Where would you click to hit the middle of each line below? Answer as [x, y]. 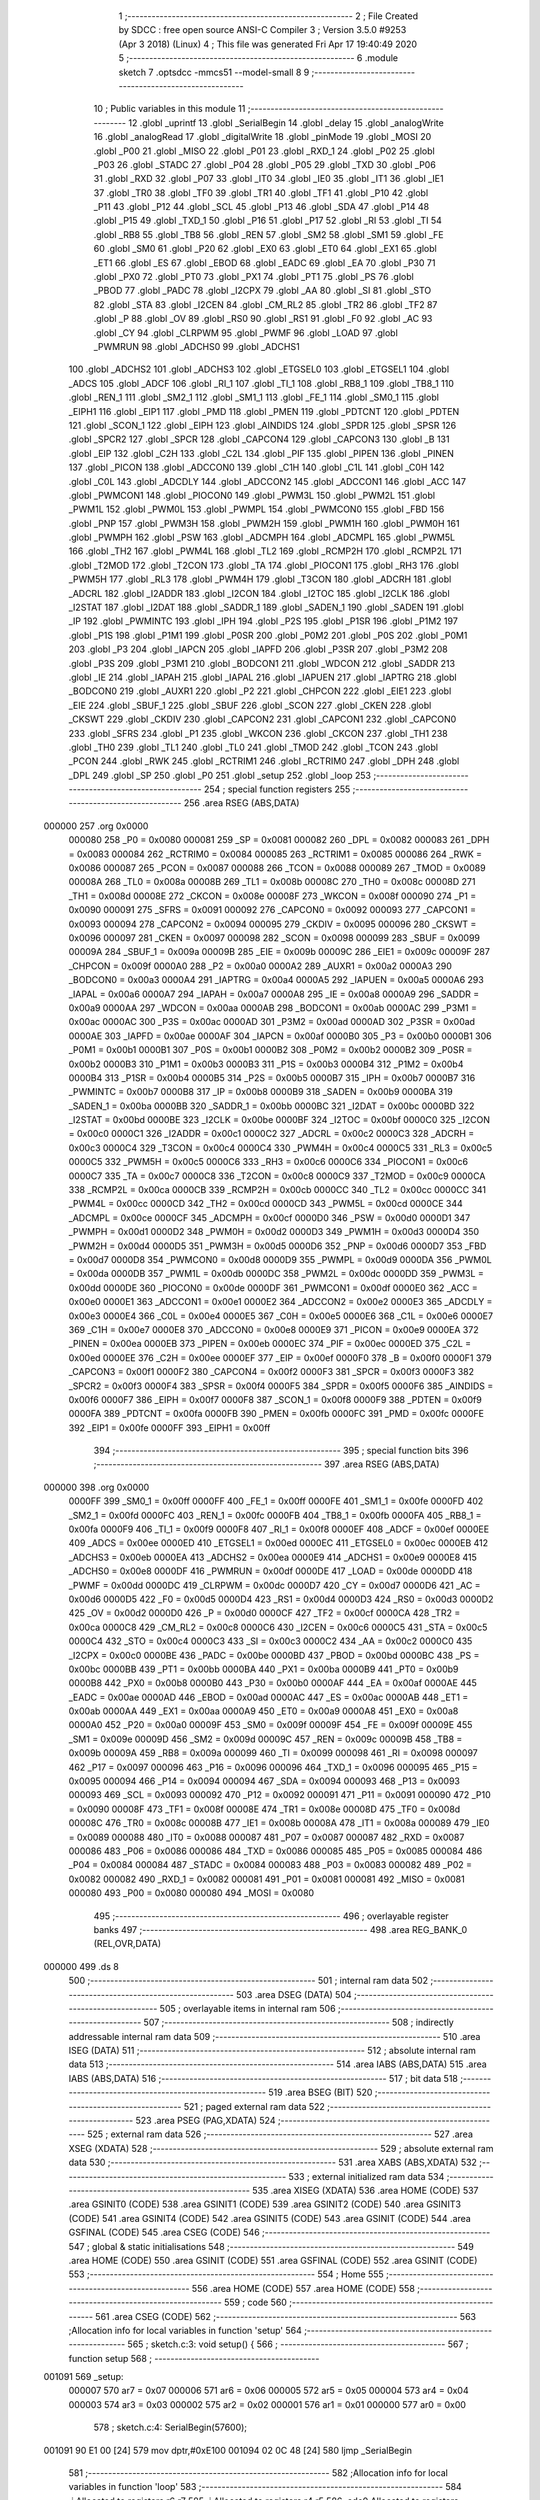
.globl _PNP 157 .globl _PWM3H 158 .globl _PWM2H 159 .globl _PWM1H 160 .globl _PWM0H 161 [264, 523]
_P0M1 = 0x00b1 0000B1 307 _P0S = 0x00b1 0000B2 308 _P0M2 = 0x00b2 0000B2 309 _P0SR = [270, 1050]
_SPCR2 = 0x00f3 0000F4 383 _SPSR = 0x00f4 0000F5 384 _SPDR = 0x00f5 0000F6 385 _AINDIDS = [281, 1386]
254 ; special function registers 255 [277, 789]
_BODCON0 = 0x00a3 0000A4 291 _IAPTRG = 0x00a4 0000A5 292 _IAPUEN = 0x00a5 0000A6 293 [276, 980]
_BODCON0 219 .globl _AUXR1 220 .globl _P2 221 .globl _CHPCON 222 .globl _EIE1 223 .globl [260, 691]
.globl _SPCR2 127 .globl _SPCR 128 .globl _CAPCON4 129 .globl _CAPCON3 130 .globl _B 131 [259, 439]
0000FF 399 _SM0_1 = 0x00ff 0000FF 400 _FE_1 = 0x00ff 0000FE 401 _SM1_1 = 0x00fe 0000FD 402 [276, 1501]
